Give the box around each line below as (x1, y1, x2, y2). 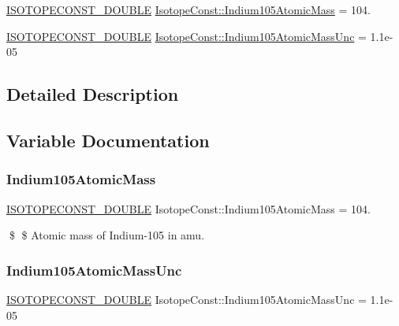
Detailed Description (6, 82, 179, 106)
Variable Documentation (6, 128, 210, 152)
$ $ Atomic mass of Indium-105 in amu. (9, 227, 205, 243)
